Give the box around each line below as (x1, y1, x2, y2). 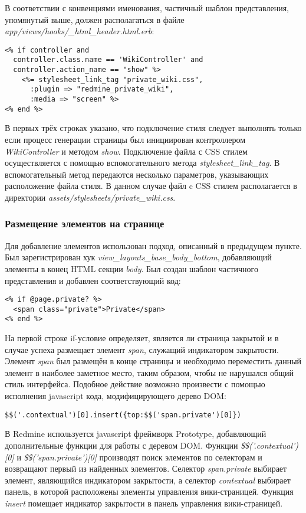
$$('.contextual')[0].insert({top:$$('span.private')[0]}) (5, 410, 241, 419)
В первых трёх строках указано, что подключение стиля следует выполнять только (5, 122, 302, 134)
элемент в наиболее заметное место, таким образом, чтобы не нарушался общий (5, 366, 294, 378)
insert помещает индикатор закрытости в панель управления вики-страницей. (5, 496, 283, 509)
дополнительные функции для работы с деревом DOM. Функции (5, 439, 238, 451)
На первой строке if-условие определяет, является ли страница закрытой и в (5, 332, 279, 344)
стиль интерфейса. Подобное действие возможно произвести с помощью (5, 378, 265, 390)
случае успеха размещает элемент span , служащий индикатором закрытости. (5, 343, 279, 355)
